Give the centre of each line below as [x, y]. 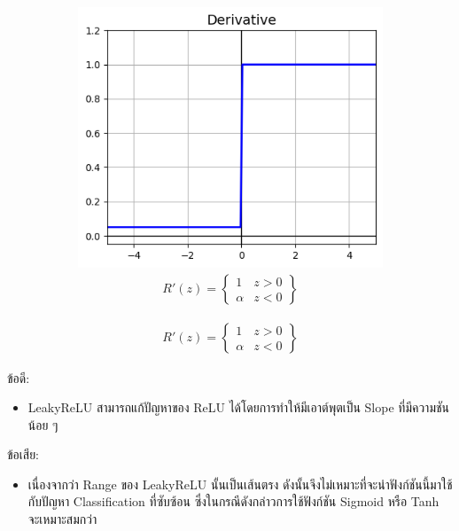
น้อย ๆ [43, 424]
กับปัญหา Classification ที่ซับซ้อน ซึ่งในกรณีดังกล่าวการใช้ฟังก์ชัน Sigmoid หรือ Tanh [233, 501]
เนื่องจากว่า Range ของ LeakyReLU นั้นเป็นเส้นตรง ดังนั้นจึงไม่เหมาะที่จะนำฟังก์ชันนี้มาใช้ [240, 484]
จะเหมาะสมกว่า [62, 519]
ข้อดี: [19, 377]
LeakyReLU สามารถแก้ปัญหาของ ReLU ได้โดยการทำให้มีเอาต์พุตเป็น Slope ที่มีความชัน [239, 407]
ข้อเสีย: [23, 454]
